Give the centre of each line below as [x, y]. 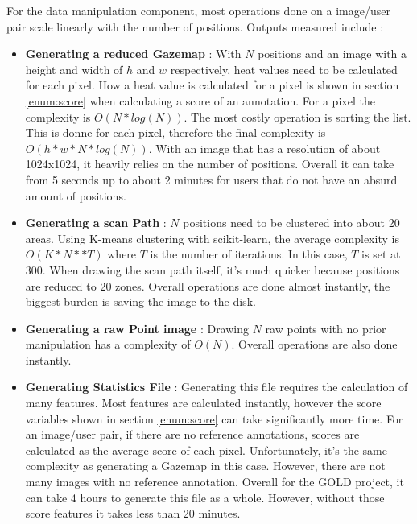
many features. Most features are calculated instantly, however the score [203, 403]
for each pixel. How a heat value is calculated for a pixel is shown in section [212, 85]
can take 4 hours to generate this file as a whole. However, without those [205, 497]
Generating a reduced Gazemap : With [133, 54]
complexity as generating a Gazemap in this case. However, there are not [205, 466]
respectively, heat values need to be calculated [284, 69]
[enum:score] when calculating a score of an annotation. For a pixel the [200, 100]
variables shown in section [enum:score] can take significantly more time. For [214, 418]
